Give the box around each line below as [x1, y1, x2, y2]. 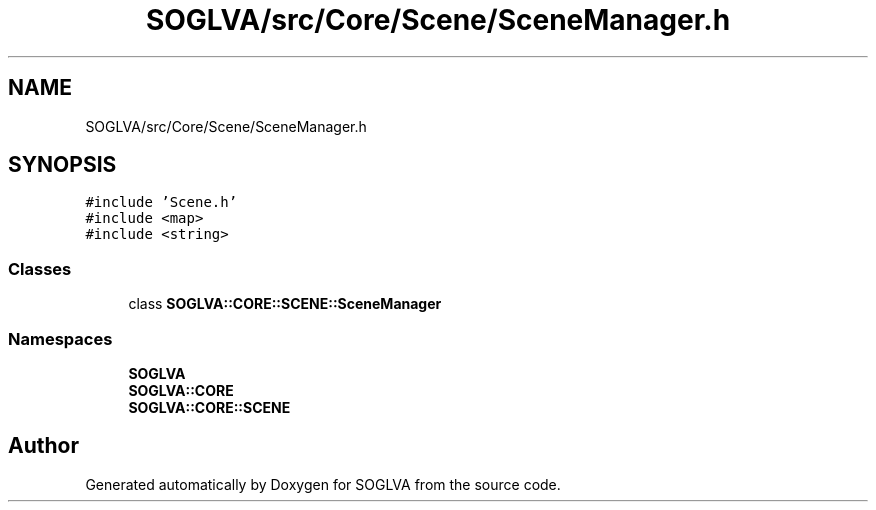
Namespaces [8, 328, 113, 349]
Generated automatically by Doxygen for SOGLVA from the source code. [85, 475, 561, 493]
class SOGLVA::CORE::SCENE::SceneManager [128, 295, 442, 313]
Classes [8, 258, 72, 279]
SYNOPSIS [8, 152, 117, 178]
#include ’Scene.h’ [85, 194, 238, 211]
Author [8, 433, 79, 459]
